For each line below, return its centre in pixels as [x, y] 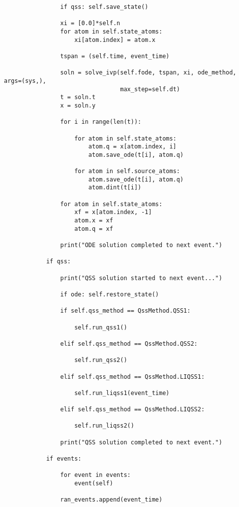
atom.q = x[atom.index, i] [132, 147]
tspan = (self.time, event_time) [115, 56]
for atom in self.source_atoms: [127, 171]
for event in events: [95, 475]
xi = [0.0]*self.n [90, 23]
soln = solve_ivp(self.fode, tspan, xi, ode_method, [148, 73]
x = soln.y [78, 105]
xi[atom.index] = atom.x [115, 40]
